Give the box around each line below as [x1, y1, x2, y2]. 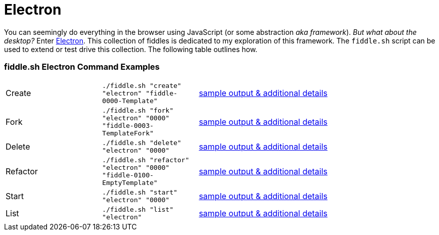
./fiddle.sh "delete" [102, 138, 181, 147]
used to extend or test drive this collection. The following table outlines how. [4, 44, 258, 54]
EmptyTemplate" [102, 178, 158, 186]
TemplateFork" [102, 129, 154, 137]
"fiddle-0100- [102, 171, 154, 179]
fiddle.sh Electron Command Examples [4, 62, 160, 72]
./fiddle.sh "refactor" [102, 156, 189, 164]
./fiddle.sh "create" [102, 81, 181, 89]
